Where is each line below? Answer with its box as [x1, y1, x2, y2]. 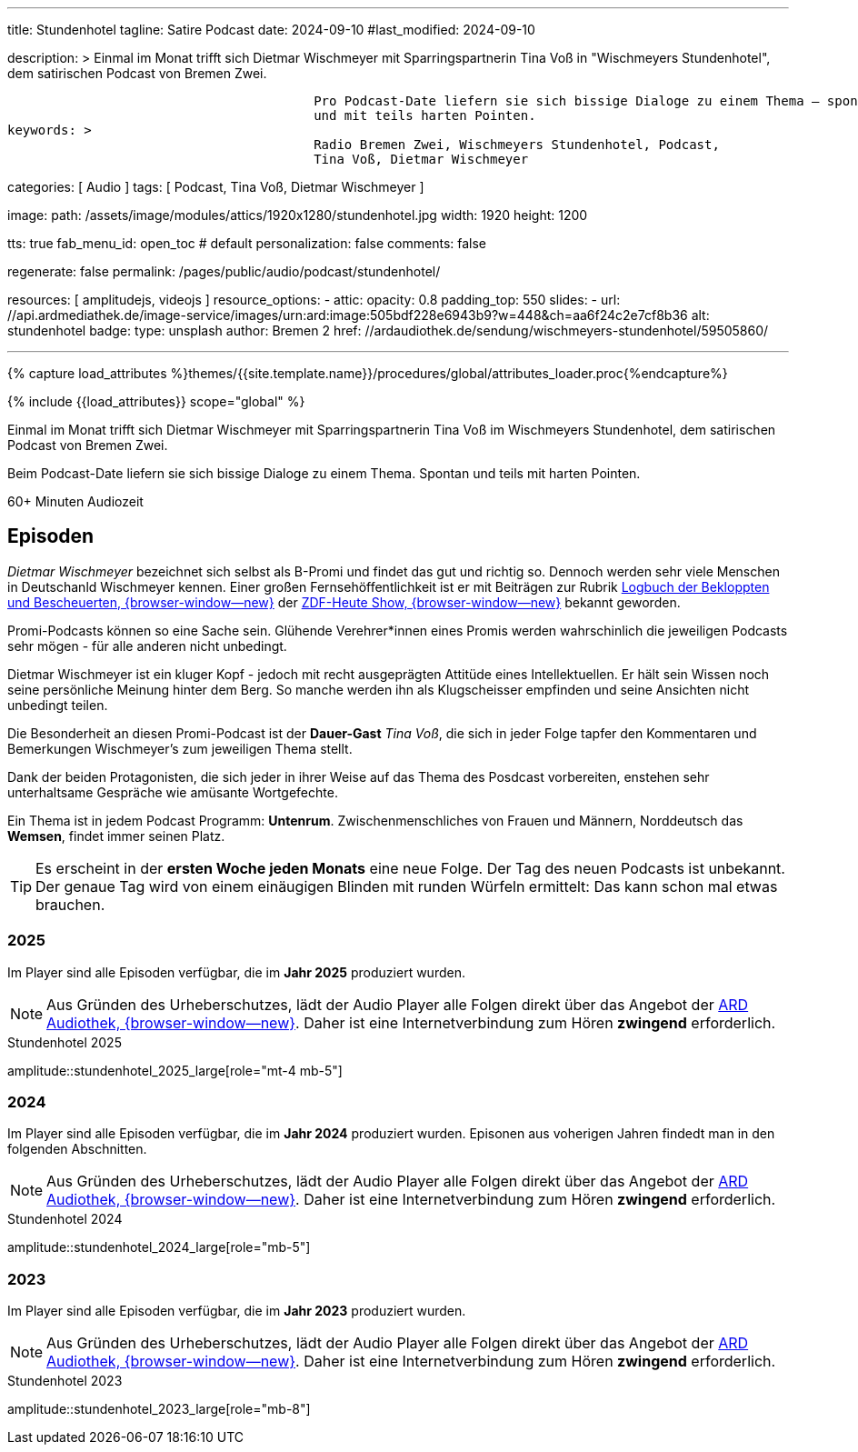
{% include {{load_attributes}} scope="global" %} [7, 394, 305, 409]
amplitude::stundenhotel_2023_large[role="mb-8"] [7, 1401, 311, 1417]
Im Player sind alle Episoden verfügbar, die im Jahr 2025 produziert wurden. [7, 964, 465, 980]
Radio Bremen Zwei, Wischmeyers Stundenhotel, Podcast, [314, 137, 720, 152]
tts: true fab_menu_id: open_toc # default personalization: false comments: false [7, 235, 487, 251]
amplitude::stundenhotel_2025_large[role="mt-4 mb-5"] [7, 1062, 343, 1078]
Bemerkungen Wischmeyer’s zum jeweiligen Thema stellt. [7, 740, 353, 756]
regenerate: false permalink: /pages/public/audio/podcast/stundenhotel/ [7, 264, 441, 279]
